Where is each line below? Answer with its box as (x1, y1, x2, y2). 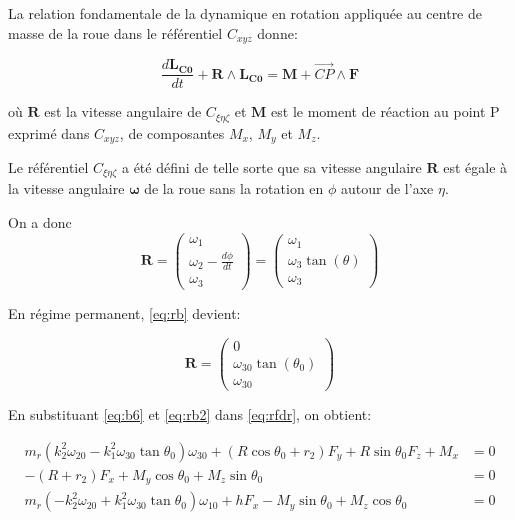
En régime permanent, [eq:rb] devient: (8, 302, 241, 323)
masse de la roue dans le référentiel (8, 22, 223, 43)
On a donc (8, 212, 72, 233)
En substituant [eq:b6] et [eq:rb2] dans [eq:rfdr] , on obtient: (8, 404, 372, 425)
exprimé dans (8, 122, 90, 143)
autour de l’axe (341, 178, 434, 199)
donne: (257, 22, 298, 43)
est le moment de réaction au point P (271, 101, 500, 122)
